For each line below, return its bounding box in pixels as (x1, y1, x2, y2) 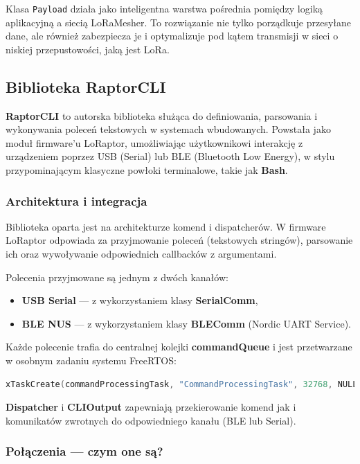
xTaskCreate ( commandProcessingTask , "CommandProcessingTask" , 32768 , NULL (6, 379, 358, 389)
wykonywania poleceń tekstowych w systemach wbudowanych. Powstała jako (6, 122, 331, 136)
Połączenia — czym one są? (6, 443, 163, 460)
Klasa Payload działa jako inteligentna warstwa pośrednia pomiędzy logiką (6, 1, 323, 15)
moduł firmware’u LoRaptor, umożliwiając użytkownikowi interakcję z (6, 135, 303, 150)
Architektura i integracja (6, 192, 147, 209)
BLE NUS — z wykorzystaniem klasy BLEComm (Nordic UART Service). (21, 316, 352, 330)
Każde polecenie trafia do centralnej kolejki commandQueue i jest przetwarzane (6, 339, 352, 354)
